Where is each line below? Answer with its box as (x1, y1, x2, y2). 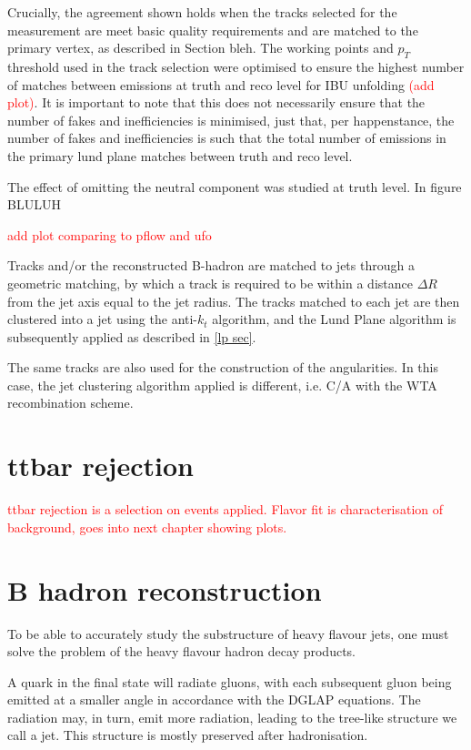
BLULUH (7, 195, 61, 214)
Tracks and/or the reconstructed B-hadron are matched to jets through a (7, 256, 415, 275)
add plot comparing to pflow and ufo (7, 225, 212, 244)
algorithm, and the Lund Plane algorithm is (212, 309, 456, 329)
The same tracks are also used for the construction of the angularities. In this (7, 358, 438, 377)
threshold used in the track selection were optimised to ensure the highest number (7, 56, 465, 76)
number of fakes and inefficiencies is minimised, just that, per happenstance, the (7, 110, 455, 129)
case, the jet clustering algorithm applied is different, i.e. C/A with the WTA (7, 375, 437, 394)
